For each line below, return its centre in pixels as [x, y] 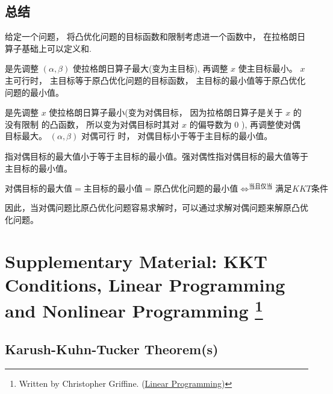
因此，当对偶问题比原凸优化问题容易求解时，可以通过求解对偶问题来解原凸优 [157, 208]
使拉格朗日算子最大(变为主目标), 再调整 [150, 68]
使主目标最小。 [268, 68]
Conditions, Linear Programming [145, 284]
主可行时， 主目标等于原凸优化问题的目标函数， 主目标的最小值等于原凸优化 [155, 80]
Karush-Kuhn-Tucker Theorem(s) [112, 349]
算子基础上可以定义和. [48, 48]
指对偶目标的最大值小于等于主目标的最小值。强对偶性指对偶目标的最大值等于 [157, 156]
